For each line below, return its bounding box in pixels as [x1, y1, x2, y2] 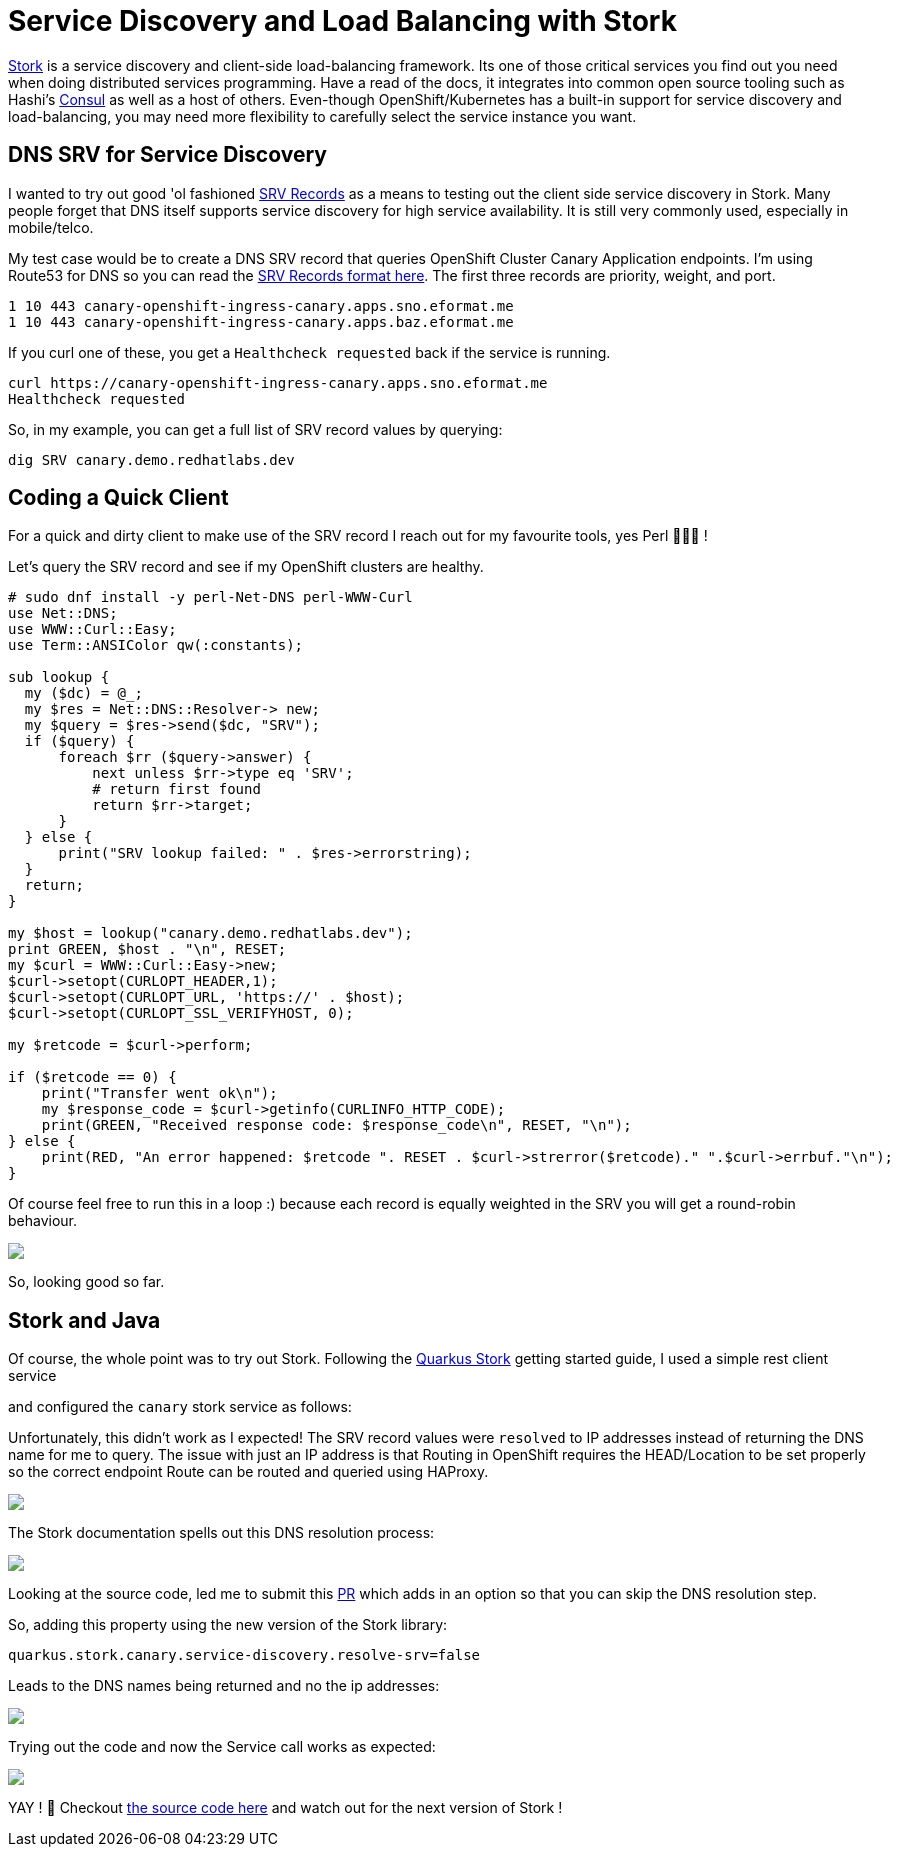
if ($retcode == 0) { [8, 1069, 177, 1086]
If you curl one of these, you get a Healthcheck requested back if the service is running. [8, 343, 611, 361]
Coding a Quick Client [8, 485, 229, 511]
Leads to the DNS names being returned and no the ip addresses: [8, 1677, 440, 1695]
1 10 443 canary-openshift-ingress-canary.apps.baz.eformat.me [8, 313, 514, 330]
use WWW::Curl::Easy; [8, 621, 177, 638]
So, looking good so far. [8, 1273, 165, 1291]
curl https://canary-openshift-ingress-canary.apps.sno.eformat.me [8, 374, 548, 391]
